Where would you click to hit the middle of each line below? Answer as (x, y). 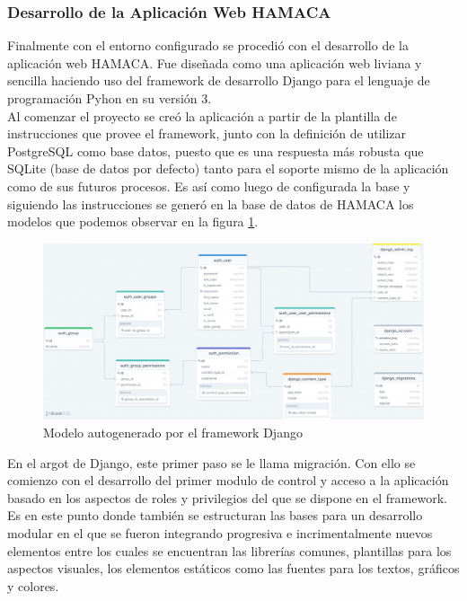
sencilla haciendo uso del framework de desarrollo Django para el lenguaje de (219, 80)
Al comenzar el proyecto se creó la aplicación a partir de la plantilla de (202, 115)
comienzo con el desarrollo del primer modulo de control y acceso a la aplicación (228, 480)
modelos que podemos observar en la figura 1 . (133, 221)
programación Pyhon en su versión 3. (110, 98)
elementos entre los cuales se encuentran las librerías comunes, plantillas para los (229, 550)
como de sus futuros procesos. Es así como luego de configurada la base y (209, 186)
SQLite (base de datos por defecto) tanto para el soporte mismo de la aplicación (228, 168)
